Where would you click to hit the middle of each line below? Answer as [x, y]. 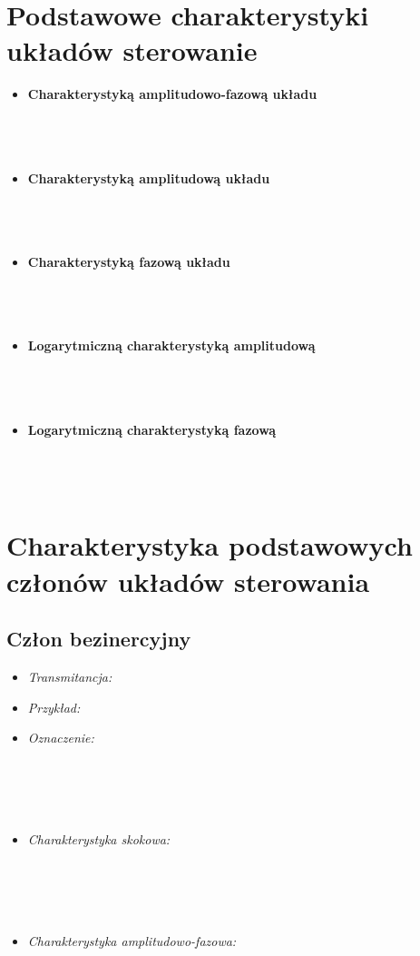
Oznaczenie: [61, 738]
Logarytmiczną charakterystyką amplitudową [171, 345]
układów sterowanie [132, 50]
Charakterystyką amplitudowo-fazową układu [172, 94]
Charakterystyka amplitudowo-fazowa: [132, 941]
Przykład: [54, 707]
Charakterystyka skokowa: [99, 839]
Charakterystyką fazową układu [129, 262]
